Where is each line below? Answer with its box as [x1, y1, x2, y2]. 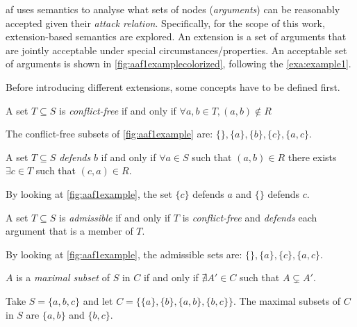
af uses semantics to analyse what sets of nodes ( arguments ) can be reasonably [6, 2, 340, 16]
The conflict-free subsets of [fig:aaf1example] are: [6, 126, 213, 141]
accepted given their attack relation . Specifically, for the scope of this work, [6, 15, 325, 30]
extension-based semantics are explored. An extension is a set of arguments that [6, 29, 347, 44]
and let [83, 293, 113, 308]
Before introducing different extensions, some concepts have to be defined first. [6, 79, 340, 94]
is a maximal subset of [16, 270, 110, 285]
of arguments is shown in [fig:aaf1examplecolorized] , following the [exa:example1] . [6, 56, 351, 71]
